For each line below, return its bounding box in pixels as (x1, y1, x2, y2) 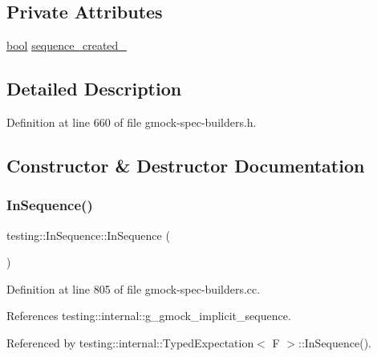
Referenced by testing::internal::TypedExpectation (6, 334, 254, 351)
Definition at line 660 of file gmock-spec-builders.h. (6, 114, 257, 130)
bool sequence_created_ (6, 37, 127, 54)
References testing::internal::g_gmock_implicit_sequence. (6, 307, 291, 324)
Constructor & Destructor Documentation (6, 152, 365, 177)
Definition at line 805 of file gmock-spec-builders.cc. (6, 280, 261, 297)
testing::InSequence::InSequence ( (6, 226, 170, 243)
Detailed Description (6, 76, 182, 101)
